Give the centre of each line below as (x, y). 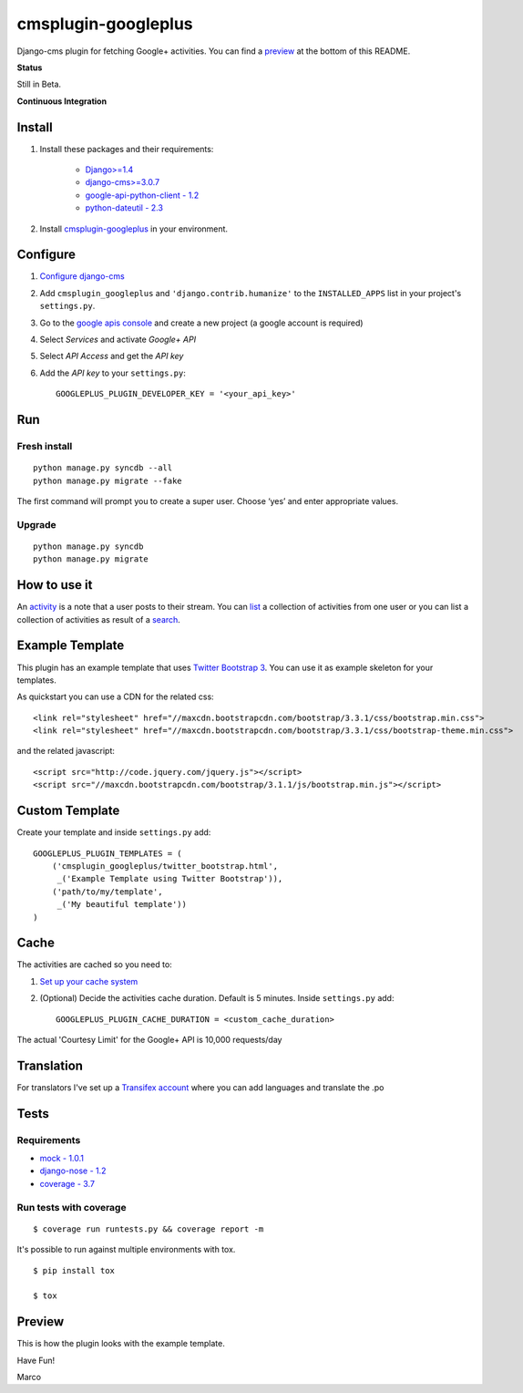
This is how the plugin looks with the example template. (121, 1344)
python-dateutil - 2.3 (124, 208)
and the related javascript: (66, 751)
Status (30, 67)
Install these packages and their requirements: (127, 149)
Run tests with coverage (72, 1207)
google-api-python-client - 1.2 (142, 195)
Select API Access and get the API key (112, 356)
